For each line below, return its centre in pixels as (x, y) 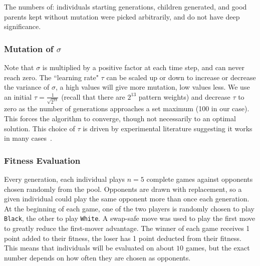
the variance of (27, 87)
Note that (19, 67)
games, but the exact (218, 248)
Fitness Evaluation (42, 160)
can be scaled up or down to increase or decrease (181, 77)
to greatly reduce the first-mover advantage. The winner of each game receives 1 (127, 228)
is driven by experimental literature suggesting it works (168, 128)
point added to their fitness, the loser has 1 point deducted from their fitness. (123, 238)
